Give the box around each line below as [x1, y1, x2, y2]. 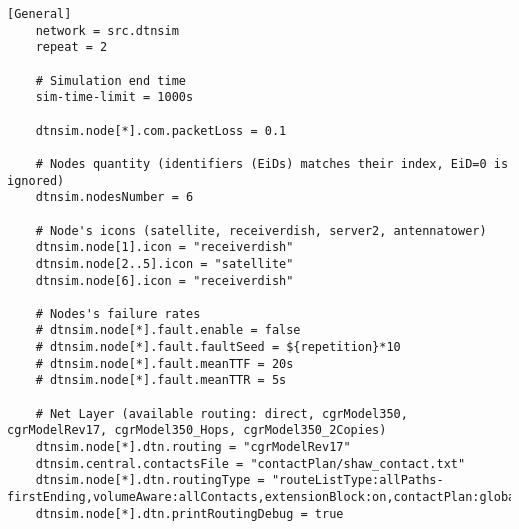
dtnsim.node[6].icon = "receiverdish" [35, 273, 294, 288]
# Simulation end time [35, 73, 186, 88]
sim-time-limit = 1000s [35, 90, 194, 105]
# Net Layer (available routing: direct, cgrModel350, [35, 406, 408, 421]
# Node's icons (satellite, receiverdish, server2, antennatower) [35, 223, 487, 238]
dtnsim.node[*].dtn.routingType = [35, 473, 265, 488]
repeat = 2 [35, 40, 108, 55]
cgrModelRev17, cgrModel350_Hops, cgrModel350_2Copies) [7, 423, 387, 438]
